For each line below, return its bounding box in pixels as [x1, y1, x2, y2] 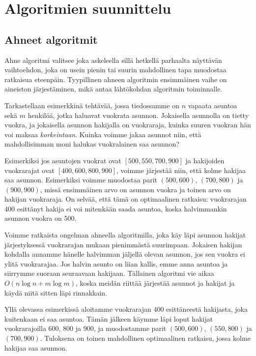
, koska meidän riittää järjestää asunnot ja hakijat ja [76, 278, 235, 288]
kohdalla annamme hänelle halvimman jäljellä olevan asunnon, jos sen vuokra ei [4, 249, 245, 259]
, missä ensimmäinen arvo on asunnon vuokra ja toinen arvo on [40, 184, 231, 194]
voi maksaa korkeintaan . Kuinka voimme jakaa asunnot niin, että [4, 129, 201, 139]
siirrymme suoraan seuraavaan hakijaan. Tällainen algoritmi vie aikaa [4, 268, 214, 278]
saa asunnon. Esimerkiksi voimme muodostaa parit [4, 175, 157, 185]
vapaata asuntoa [188, 100, 237, 110]
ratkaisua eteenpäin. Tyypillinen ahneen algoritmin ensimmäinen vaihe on [4, 74, 227, 84]
